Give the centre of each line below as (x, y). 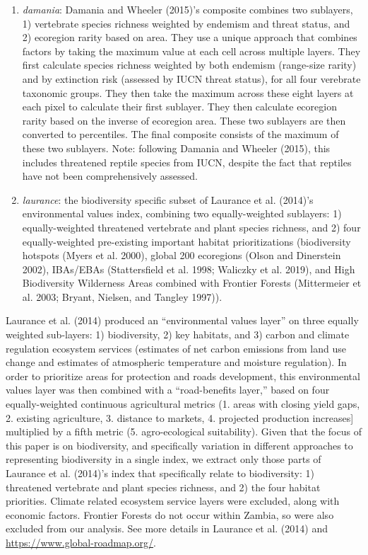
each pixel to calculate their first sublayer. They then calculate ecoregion (179, 107)
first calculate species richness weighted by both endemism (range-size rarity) (189, 65)
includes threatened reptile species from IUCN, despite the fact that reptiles (187, 162)
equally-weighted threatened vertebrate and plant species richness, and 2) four (191, 227)
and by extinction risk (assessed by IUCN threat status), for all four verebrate (191, 78)
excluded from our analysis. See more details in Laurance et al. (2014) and (167, 528)
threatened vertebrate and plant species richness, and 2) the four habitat (163, 487)
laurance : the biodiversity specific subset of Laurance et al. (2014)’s (168, 199)
